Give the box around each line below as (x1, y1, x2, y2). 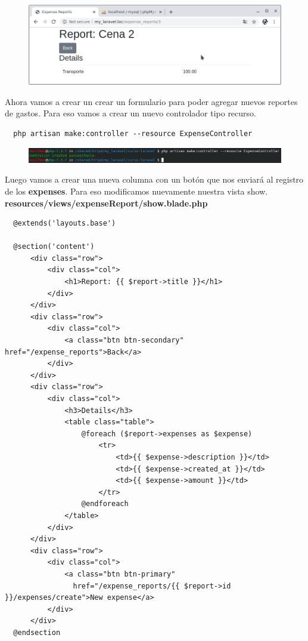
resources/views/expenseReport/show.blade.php (5, 196, 208, 209)
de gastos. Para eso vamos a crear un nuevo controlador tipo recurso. (5, 107, 256, 119)
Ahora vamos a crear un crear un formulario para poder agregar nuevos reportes (5, 95, 298, 107)
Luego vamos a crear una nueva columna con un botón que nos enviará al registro (5, 173, 304, 186)
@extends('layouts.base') (13, 219, 116, 228)
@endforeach (81, 500, 129, 509)
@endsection (13, 628, 61, 637)
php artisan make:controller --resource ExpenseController (13, 129, 253, 138)
